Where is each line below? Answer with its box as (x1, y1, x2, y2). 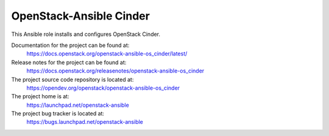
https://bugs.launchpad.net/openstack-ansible (26, 118, 143, 126)
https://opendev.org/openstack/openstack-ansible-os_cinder (26, 84, 180, 91)
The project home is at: (11, 93, 69, 100)
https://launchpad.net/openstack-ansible (26, 101, 129, 109)
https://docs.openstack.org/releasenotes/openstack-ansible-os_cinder (26, 67, 205, 74)
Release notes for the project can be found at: (11, 59, 127, 66)
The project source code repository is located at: (11, 76, 134, 83)
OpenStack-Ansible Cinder (11, 9, 150, 23)
